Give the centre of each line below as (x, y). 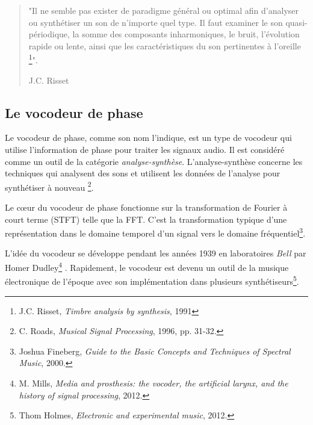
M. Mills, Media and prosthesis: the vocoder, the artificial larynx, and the (153, 383)
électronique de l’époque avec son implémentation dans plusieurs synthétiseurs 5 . (152, 280)
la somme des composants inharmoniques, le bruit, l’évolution (186, 34)
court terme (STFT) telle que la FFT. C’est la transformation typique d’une (146, 219)
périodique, (49, 34)
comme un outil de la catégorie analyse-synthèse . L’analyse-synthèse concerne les (154, 161)
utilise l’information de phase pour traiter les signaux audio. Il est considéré (145, 150)
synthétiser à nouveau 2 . (49, 186)
